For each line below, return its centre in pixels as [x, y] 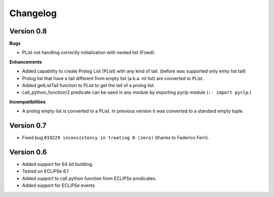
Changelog [33, 13]
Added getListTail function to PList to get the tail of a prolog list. [89, 86]
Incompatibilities [27, 102]
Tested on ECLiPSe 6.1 [45, 171]
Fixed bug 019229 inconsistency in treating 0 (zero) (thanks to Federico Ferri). [116, 138]
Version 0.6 [28, 152]
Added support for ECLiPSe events [58, 185]
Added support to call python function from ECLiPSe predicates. [89, 178]
